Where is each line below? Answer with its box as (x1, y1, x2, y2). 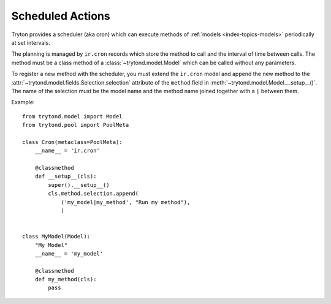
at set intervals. (11, 39, 50, 46)
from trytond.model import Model (22, 113, 123, 120)
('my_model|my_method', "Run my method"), (61, 199, 191, 205)
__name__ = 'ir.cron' (34, 147, 101, 154)
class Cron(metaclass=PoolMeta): (22, 139, 123, 145)
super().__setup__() (48, 181, 110, 188)
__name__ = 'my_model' (34, 250, 104, 257)
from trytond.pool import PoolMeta (22, 121, 129, 129)
